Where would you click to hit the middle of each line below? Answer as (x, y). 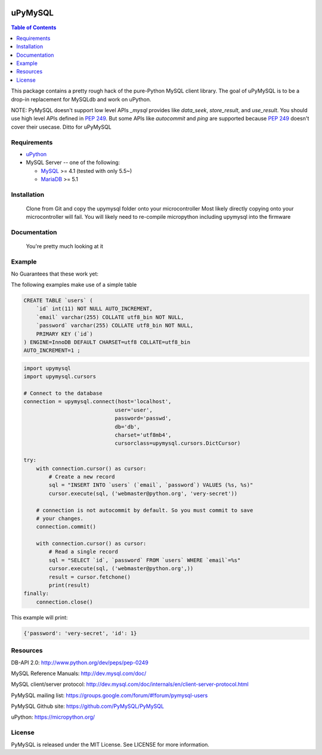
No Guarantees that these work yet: (55, 274)
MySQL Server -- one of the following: (73, 163)
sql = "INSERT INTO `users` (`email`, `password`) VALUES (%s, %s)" (151, 485)
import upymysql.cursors (60, 377)
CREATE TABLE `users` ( (58, 300)
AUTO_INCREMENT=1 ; (52, 351)
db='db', (127, 427)
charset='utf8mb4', (143, 435)
